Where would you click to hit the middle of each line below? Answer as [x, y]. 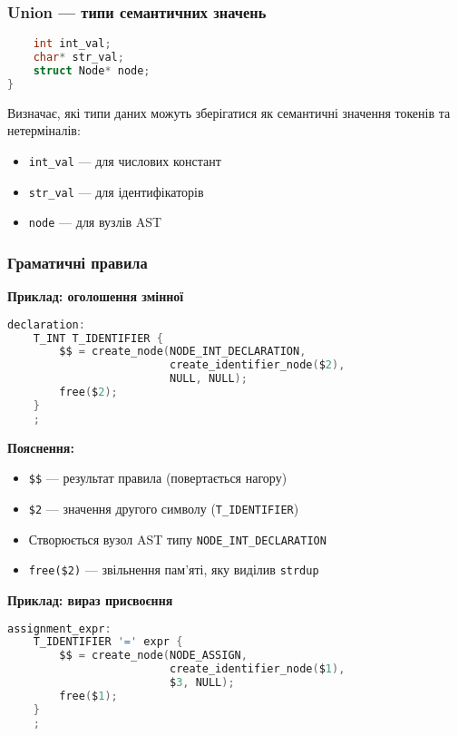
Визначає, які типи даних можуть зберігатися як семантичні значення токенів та [229, 112]
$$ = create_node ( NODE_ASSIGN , [153, 656]
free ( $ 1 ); [88, 696]
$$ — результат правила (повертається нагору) [158, 478]
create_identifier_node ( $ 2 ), [257, 365]
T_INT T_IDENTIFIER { [98, 338]
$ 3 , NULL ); [202, 682]
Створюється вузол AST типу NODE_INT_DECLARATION [177, 539]
